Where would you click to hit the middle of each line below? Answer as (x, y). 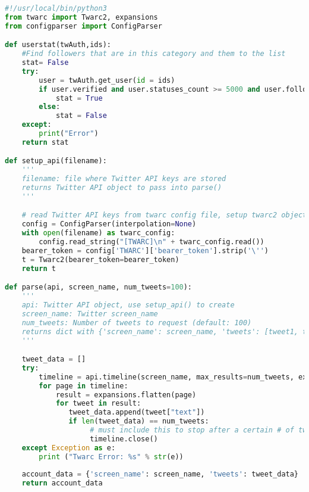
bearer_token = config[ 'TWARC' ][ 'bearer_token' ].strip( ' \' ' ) (145, 250)
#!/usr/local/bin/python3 (56, 8)
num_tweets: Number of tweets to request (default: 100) (137, 323)
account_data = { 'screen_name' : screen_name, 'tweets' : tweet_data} (160, 474)
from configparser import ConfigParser (83, 26)
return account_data (62, 483)
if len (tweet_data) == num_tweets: (139, 421)
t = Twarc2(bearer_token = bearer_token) (100, 259)
